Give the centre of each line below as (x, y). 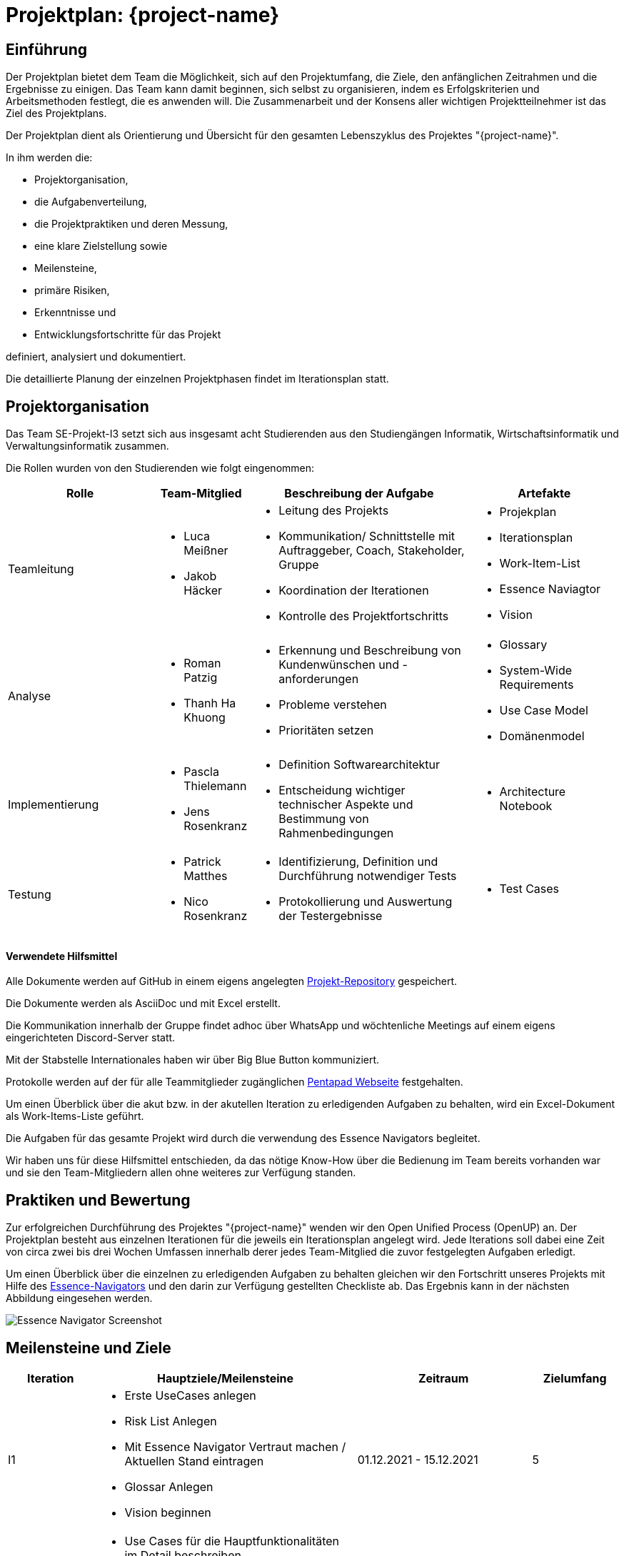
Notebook (526, 806)
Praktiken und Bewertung (98, 1200)
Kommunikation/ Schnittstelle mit (367, 536)
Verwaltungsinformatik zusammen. (87, 446)
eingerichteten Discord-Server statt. (91, 1038)
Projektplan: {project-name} (143, 15)
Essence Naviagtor (550, 589)
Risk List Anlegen (171, 1421)
